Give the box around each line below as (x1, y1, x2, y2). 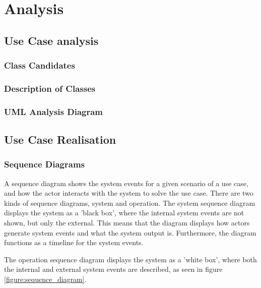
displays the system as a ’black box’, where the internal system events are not (4, 207, 244, 218)
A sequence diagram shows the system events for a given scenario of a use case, (4, 178, 248, 188)
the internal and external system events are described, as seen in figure (4, 264, 223, 274)
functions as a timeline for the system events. (4, 237, 144, 248)
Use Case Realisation (4, 132, 116, 147)
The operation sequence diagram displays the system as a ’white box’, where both (4, 254, 257, 264)
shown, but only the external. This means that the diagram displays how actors (4, 217, 250, 228)
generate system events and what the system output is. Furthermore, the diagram (4, 227, 256, 238)
